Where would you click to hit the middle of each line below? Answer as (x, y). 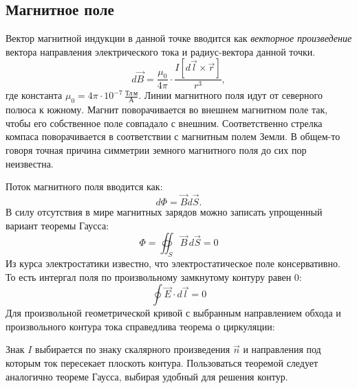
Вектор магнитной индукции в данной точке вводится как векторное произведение (179, 38)
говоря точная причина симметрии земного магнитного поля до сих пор (156, 150)
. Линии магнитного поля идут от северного (230, 95)
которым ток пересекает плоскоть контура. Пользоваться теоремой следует (162, 362)
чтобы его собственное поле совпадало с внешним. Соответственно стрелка (164, 123)
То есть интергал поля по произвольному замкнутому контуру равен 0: (154, 276)
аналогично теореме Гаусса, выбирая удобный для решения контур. (147, 376)
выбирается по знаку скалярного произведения (133, 349)
